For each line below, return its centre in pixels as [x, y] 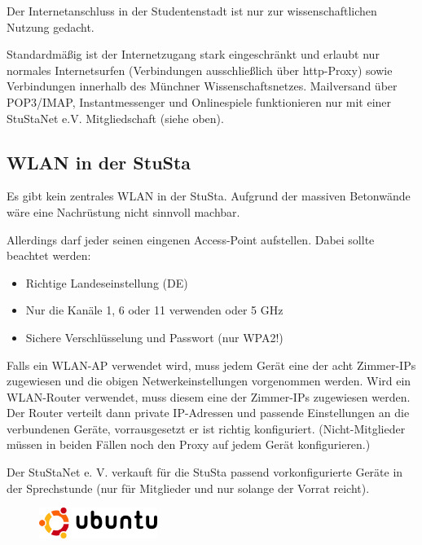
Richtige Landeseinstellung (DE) [107, 282]
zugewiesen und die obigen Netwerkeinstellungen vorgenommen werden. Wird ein [209, 381]
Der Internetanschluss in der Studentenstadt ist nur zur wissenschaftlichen [192, 11]
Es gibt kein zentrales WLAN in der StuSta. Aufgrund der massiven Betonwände [209, 196]
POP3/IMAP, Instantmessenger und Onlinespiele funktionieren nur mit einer [199, 101]
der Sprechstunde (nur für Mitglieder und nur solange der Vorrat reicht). [188, 488]
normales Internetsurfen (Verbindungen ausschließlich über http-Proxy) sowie [200, 70]
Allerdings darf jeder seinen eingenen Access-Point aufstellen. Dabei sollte [191, 239]
